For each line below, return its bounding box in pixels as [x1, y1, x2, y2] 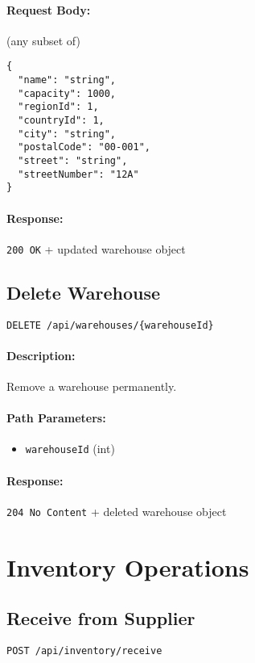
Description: [6, 346, 76, 363]
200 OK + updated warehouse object [6, 240, 186, 257]
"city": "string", [18, 128, 117, 140]
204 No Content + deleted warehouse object [6, 502, 227, 519]
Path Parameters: [6, 409, 106, 426]
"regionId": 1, [18, 101, 99, 113]
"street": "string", [18, 154, 128, 166]
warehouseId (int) [25, 440, 115, 457]
